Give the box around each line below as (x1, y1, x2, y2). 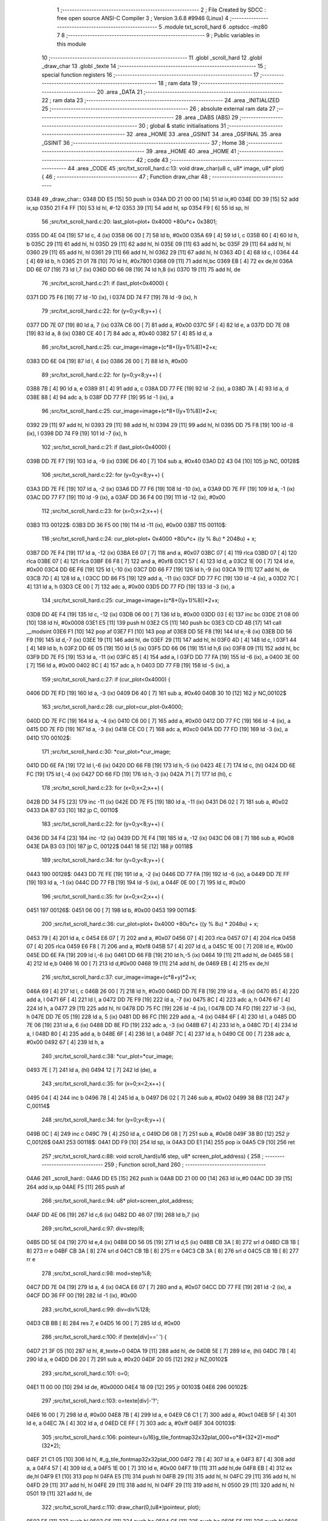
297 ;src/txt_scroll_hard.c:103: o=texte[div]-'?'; (41, 1397, 159, 1405)
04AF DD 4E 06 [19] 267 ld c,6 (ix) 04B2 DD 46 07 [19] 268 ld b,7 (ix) (26, 1211, 200, 1218)
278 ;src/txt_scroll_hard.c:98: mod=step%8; (41, 1269, 152, 1277)
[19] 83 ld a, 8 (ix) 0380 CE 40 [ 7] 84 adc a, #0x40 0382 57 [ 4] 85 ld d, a (26, 329, 213, 337)
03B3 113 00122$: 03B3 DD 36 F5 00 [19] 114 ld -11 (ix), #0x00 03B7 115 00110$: (26, 521, 227, 529)
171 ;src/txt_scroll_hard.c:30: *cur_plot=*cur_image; (41, 748, 171, 755)
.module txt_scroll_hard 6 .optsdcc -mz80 (163, 23, 268, 30)
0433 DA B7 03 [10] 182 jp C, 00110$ (26, 806, 118, 813)
